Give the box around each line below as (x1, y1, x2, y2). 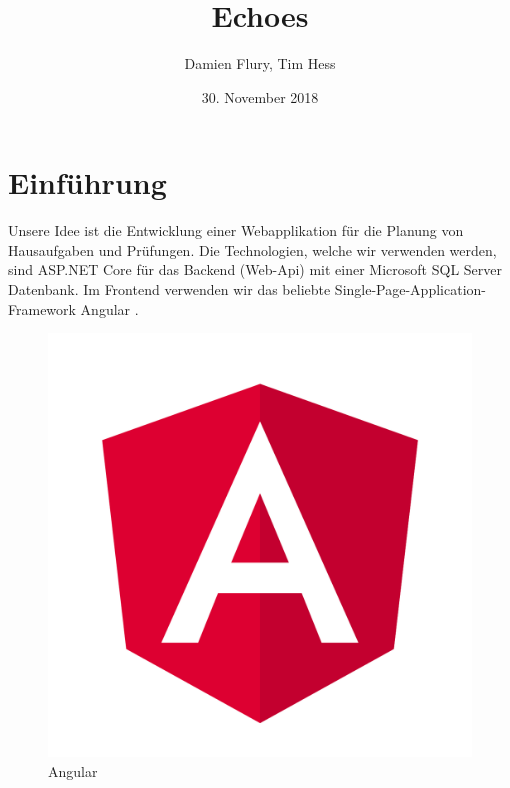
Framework (8, 298, 76, 319)
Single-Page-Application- (334, 279, 486, 300)
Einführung (8, 162, 167, 203)
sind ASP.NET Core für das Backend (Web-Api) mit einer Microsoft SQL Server (8, 259, 502, 280)
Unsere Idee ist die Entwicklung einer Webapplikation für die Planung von (8, 220, 464, 241)
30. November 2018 (201, 86, 319, 107)
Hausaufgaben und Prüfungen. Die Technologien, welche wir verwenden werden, (8, 239, 497, 260)
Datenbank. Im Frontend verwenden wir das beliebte (8, 279, 331, 300)
